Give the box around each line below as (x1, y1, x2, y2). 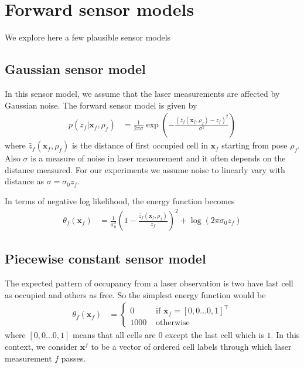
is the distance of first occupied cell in (71, 139, 208, 151)
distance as (5, 175, 45, 187)
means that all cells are (72, 329, 156, 341)
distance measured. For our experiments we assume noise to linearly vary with (5, 163, 285, 175)
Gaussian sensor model (5, 60, 146, 78)
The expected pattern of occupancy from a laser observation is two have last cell (5, 277, 293, 289)
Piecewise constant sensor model (5, 249, 206, 268)
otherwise (156, 319, 190, 328)
